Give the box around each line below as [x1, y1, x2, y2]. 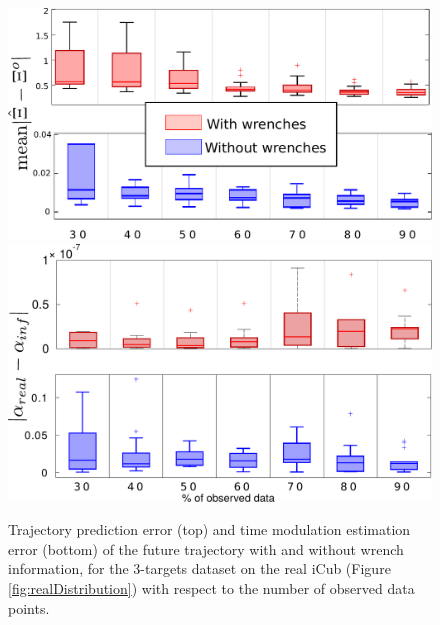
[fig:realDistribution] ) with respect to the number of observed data [8, 577, 415, 598]
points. [8, 597, 50, 618]
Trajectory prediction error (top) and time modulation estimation [8, 519, 411, 540]
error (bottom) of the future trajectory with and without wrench [8, 538, 404, 559]
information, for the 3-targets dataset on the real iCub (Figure [8, 558, 391, 579]
